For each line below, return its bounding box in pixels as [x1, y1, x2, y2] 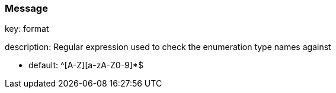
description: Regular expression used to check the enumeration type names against [5, 42, 331, 52]
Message [5, 2, 48, 14]
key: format [5, 24, 49, 34]
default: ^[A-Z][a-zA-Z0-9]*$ [28, 60, 143, 71]
